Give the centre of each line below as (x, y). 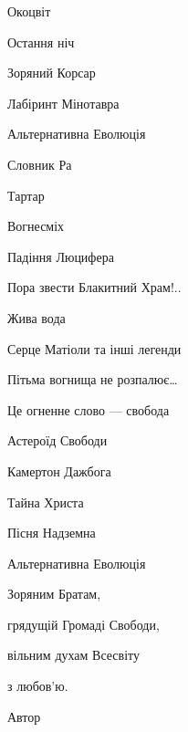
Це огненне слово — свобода (89, 409)
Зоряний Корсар (52, 73)
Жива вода (37, 317)
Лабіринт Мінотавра (63, 103)
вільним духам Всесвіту (73, 655)
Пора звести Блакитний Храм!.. (94, 287)
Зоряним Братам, (54, 594)
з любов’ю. (38, 686)
